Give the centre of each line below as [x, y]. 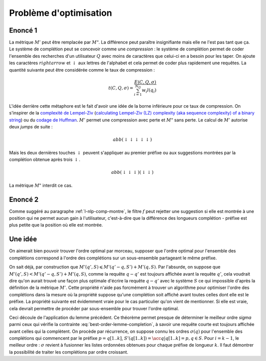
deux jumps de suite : [31, 127]
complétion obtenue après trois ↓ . [45, 160]
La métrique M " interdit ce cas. [41, 185]
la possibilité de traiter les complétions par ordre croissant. [69, 352]
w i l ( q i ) [149, 91]
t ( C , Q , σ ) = [121, 88]
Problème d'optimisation [61, 13]
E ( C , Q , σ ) [145, 82]
